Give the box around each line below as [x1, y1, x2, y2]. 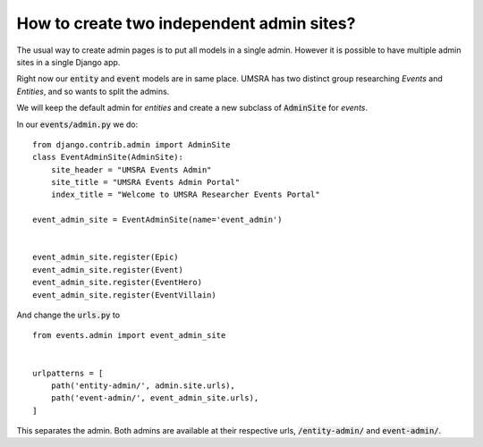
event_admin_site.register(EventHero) [32, 277, 203, 288]
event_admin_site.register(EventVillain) [32, 290, 216, 299]
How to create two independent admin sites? [16, 13, 356, 33]
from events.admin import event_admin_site [32, 331, 226, 341]
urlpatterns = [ [32, 367, 104, 378]
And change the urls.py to [16, 309, 121, 320]
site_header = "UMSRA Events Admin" [50, 164, 212, 174]
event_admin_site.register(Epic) [32, 252, 179, 263]
